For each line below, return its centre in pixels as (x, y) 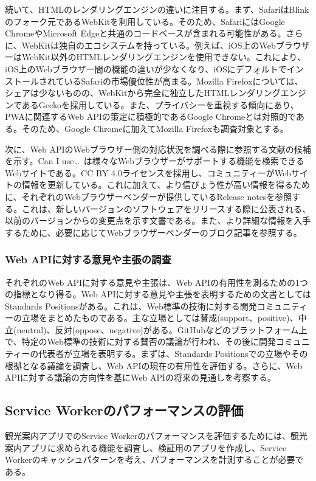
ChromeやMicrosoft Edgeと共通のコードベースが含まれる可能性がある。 (146, 33)
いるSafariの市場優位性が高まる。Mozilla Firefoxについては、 (184, 81)
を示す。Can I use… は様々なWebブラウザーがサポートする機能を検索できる (155, 161)
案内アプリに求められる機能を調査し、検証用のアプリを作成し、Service (146, 447)
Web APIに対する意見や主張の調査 (88, 259)
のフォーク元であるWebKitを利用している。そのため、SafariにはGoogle (145, 21)
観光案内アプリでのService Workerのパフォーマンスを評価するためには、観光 (156, 436)
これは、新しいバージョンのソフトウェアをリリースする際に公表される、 (166, 208)
